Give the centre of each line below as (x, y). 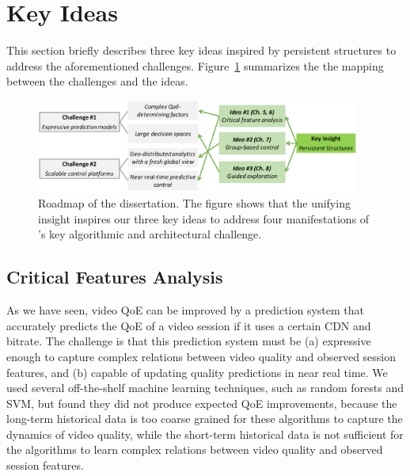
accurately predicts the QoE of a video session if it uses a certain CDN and (189, 325)
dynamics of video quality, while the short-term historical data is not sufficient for (205, 434)
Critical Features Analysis (115, 277)
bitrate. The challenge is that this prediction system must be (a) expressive (189, 341)
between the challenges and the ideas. (97, 81)
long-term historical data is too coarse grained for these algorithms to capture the (205, 419)
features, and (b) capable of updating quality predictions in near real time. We (197, 372)
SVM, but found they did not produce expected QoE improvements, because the (202, 403)
